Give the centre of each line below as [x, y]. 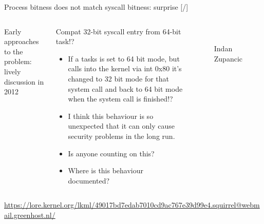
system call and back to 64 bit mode [125, 88]
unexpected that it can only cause [121, 126]
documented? [89, 180]
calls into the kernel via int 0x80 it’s [125, 68]
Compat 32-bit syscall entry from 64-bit [118, 31]
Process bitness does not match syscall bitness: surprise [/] [96, 7]
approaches [22, 41]
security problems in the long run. [121, 136]
